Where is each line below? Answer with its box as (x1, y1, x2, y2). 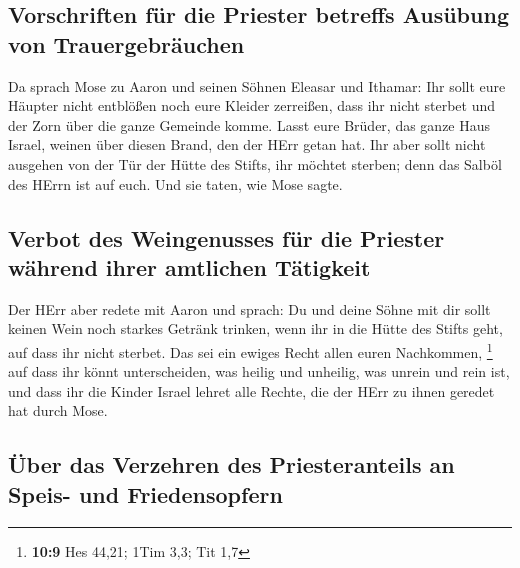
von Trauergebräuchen (8, 28, 245, 59)
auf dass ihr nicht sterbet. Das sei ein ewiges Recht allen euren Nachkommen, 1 (8, 338, 493, 362)
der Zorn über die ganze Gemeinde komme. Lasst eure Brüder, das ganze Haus (8, 114, 491, 135)
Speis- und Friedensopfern (8, 478, 283, 509)
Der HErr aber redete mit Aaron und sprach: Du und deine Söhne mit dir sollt (8, 298, 491, 319)
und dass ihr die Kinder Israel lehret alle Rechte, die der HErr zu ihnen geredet (8, 380, 495, 401)
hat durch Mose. (8, 400, 108, 421)
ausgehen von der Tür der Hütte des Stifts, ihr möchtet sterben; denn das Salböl (8, 153, 502, 174)
